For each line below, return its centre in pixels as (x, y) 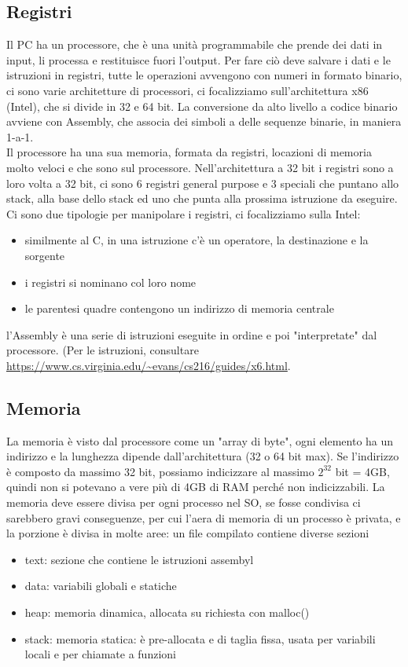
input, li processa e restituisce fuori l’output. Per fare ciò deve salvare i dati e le (198, 59)
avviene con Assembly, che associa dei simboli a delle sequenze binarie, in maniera (204, 121)
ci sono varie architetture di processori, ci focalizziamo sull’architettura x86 (187, 90)
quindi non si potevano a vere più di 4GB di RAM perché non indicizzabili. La (196, 487)
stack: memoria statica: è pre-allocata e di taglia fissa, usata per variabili (200, 638)
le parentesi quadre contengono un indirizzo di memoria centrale (179, 308)
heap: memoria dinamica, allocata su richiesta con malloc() (167, 612)
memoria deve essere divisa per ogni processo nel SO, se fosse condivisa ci (184, 502)
